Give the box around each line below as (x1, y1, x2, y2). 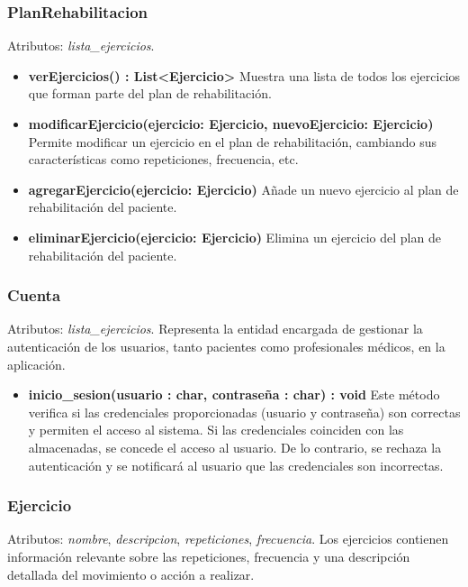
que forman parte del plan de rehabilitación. (28, 84, 272, 103)
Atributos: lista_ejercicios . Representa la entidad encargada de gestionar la (7, 319, 423, 338)
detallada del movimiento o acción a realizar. (7, 564, 255, 583)
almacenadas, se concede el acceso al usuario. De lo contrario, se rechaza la (28, 437, 442, 456)
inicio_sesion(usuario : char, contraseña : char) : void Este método (28, 385, 440, 404)
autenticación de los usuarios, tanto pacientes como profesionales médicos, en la (7, 336, 445, 355)
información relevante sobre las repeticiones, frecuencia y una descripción (7, 546, 410, 565)
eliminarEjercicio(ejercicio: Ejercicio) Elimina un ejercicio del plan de (28, 227, 441, 246)
